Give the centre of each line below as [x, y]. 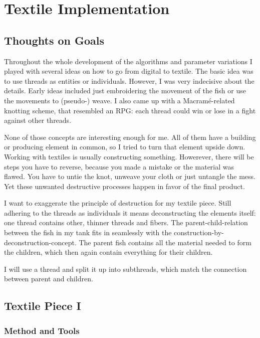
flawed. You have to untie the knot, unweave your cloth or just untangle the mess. [130, 176]
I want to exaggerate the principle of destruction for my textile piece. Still [118, 203]
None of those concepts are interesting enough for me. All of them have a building [130, 137]
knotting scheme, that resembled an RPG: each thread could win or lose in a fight [130, 110]
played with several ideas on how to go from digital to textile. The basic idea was [129, 71]
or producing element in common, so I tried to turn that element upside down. [125, 147]
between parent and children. [49, 279]
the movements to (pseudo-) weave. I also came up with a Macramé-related [119, 100]
